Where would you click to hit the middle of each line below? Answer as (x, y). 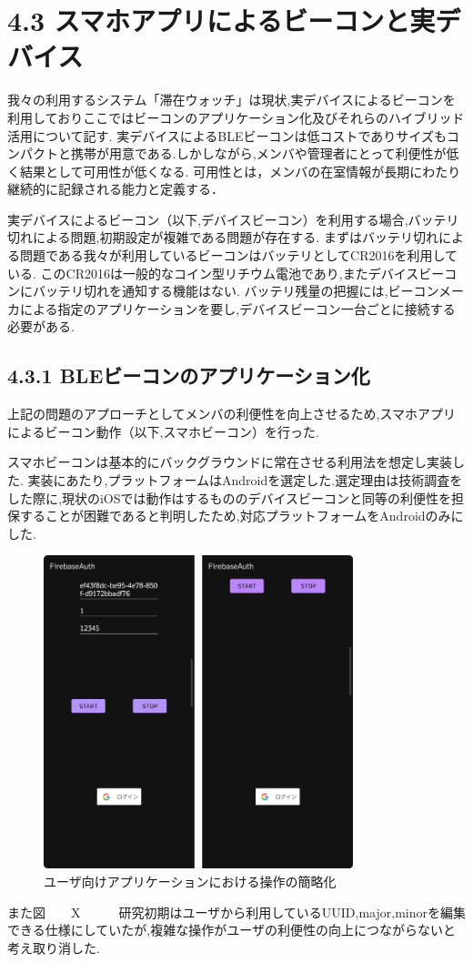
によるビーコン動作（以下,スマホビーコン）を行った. (163, 431)
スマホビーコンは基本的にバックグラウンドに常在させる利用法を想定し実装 (230, 462)
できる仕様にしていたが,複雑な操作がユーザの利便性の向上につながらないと (231, 930)
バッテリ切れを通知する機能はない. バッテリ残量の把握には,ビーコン (236, 291)
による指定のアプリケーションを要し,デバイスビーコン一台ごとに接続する (237, 308)
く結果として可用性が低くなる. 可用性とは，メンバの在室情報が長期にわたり (234, 171)
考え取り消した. (54, 947)
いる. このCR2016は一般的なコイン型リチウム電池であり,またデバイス (213, 273)
